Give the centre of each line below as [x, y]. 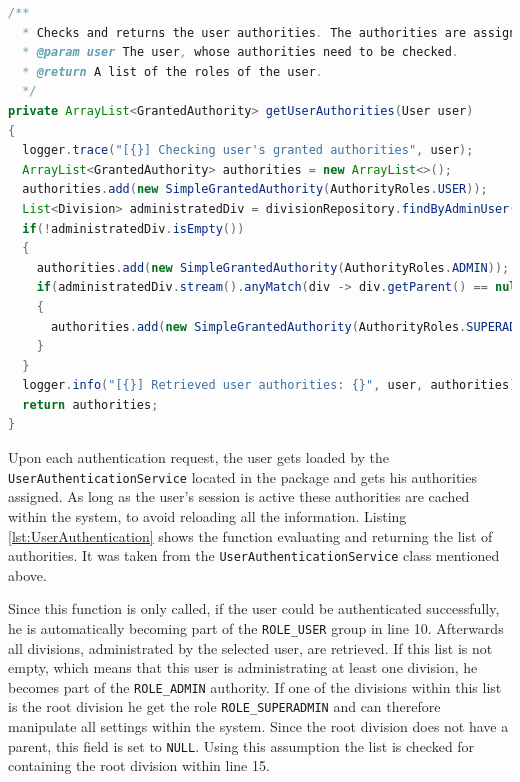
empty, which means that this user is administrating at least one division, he [243, 667]
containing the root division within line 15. [139, 765]
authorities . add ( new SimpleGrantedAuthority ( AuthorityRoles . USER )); [255, 189]
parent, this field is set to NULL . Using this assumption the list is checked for [241, 745]
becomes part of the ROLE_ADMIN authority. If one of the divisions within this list [255, 686]
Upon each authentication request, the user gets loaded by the [199, 457]
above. [27, 574]
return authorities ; [90, 404]
